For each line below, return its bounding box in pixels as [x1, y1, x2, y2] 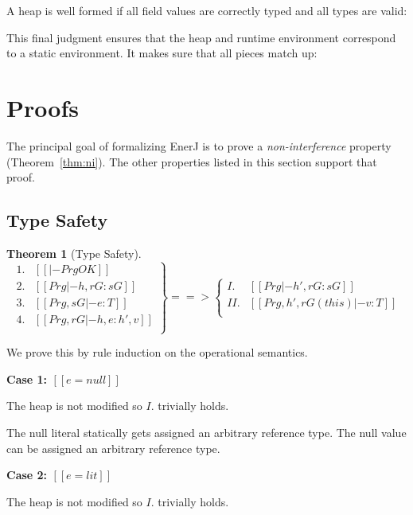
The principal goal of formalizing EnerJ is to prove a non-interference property [6, 137, 392, 154]
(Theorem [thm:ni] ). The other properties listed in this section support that [6, 153, 377, 170]
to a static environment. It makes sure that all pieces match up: [6, 45, 318, 61]
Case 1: [6, 370, 48, 387]
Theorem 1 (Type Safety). [6, 244, 142, 261]
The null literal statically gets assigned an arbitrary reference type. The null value [6, 423, 407, 440]
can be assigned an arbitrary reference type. [6, 439, 220, 456]
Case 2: [6, 466, 48, 483]
